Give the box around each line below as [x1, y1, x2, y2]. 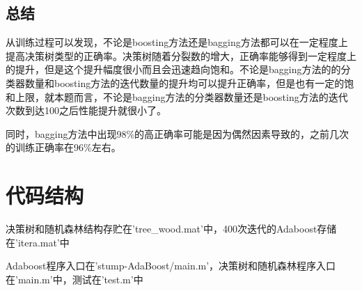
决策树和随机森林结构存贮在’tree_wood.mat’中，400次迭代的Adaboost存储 [6, 221, 337, 236]
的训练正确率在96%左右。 [6, 140, 121, 155]
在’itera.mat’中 [6, 235, 70, 249]
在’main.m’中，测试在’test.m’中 [6, 272, 143, 286]
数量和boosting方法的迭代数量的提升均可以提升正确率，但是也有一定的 [24, 75, 345, 90]
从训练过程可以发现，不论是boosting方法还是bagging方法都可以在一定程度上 [6, 35, 348, 49]
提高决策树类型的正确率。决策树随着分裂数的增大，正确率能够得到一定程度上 [6, 48, 356, 63]
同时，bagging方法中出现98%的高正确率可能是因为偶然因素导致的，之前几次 [6, 126, 349, 141]
